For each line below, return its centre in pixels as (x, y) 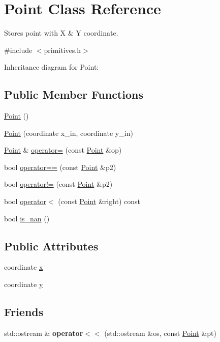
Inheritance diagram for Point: (52, 67)
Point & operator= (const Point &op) (63, 150)
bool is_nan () (27, 218)
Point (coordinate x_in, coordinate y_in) (69, 133)
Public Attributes (51, 246)
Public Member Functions (74, 94)
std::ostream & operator (44, 333)
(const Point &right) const (99, 201)
